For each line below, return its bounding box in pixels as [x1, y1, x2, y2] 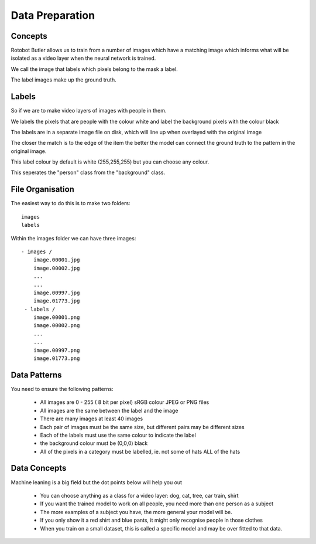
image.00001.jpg [33, 257, 80, 263]
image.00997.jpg [33, 289, 80, 296]
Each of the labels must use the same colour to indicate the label [40, 431, 196, 438]
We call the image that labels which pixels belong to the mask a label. [11, 65, 178, 73]
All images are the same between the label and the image [40, 407, 178, 414]
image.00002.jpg [33, 264, 80, 271]
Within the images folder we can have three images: [11, 234, 136, 242]
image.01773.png [33, 355, 80, 362]
